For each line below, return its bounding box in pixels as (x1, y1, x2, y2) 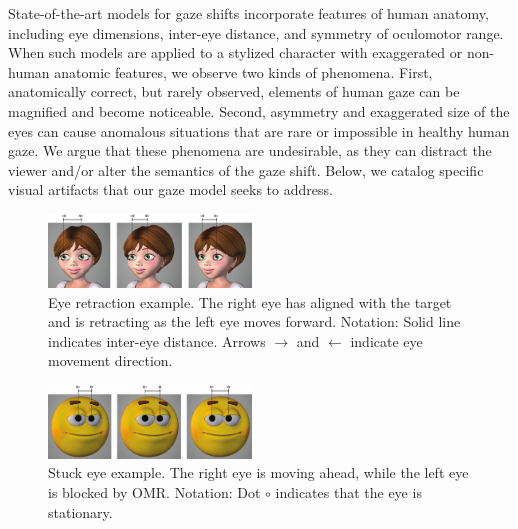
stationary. (48, 501, 113, 522)
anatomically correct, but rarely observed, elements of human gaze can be (8, 81, 460, 102)
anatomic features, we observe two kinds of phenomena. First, (54, 61, 433, 82)
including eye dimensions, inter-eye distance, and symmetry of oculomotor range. (8, 22, 504, 43)
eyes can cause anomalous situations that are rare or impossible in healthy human (8, 120, 510, 141)
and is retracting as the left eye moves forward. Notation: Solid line (48, 311, 461, 332)
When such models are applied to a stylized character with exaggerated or (8, 42, 463, 63)
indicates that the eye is (275, 482, 422, 503)
